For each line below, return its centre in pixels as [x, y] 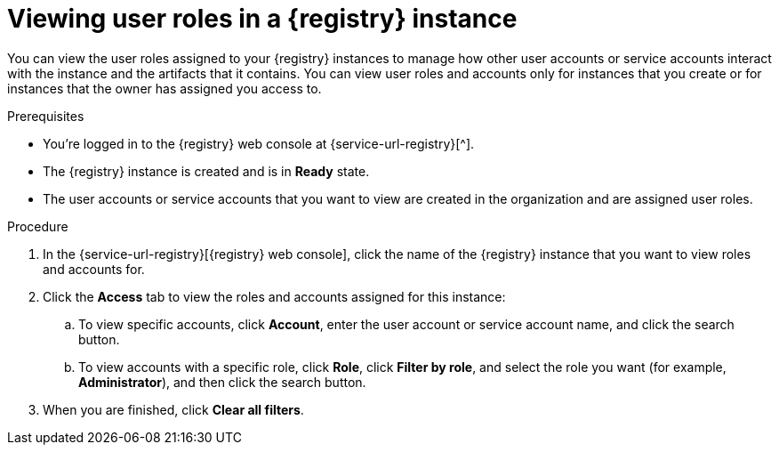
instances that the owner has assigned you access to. [165, 88]
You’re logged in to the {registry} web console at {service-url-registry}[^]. [259, 143]
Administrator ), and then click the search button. [222, 382]
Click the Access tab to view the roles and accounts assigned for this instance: [274, 296]
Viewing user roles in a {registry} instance [262, 19]
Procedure [38, 226]
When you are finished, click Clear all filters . [173, 409]
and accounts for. [94, 269]
